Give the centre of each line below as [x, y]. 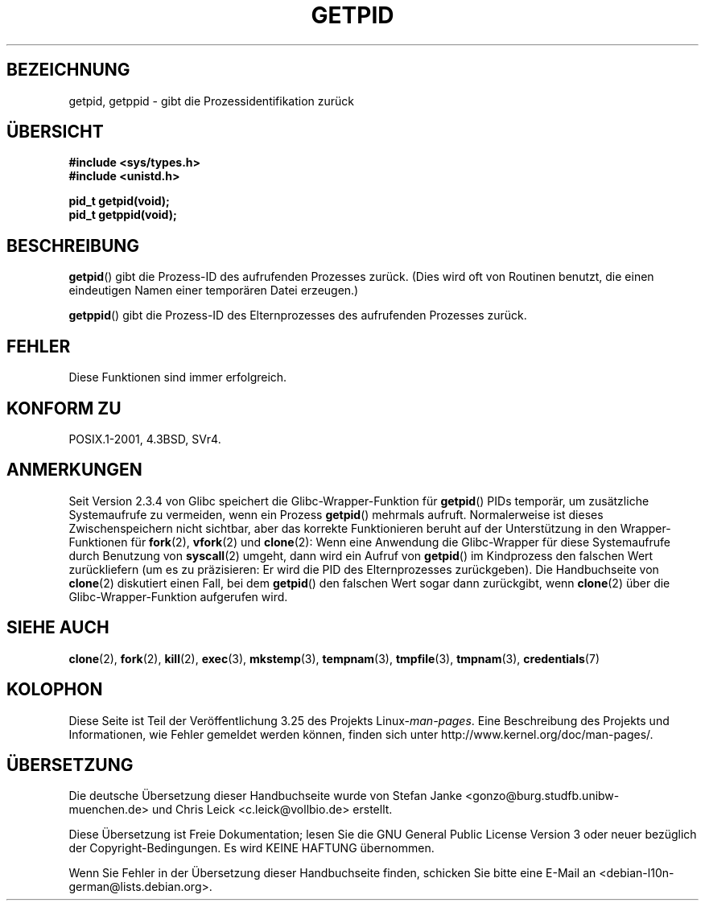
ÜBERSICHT [55, 132]
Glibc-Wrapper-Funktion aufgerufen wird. [178, 596]
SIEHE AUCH [58, 628]
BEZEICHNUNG [68, 70]
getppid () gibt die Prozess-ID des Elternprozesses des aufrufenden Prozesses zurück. [298, 315]
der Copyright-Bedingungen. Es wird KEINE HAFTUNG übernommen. [251, 848]
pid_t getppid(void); [123, 215]
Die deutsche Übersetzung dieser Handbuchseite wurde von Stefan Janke [266, 796]
